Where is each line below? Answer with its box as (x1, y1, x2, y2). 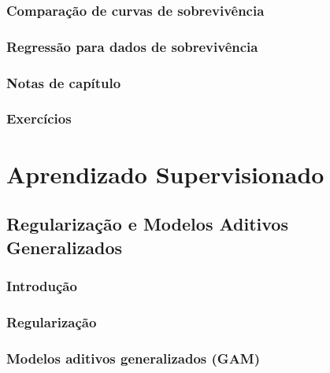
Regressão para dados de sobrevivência (6, 36, 258, 56)
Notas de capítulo (6, 72, 121, 92)
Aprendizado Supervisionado (6, 157, 324, 190)
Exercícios (6, 109, 72, 128)
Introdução (6, 275, 77, 295)
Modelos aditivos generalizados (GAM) (6, 348, 261, 367)
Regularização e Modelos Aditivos (6, 212, 288, 236)
